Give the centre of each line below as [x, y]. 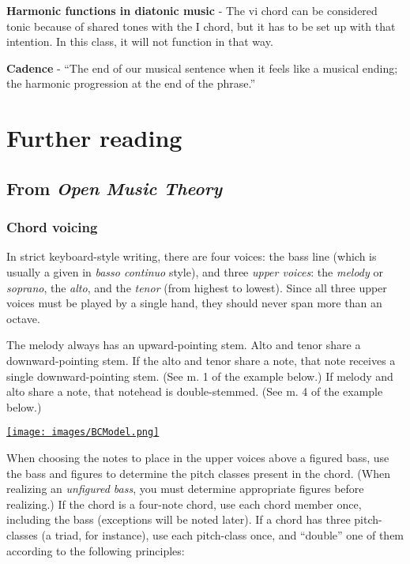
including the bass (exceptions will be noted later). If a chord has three [179, 519]
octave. [23, 318]
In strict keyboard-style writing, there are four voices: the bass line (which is [192, 256]
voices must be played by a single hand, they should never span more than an [194, 303]
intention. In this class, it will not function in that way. [140, 41]
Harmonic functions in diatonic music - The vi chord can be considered [192, 10]
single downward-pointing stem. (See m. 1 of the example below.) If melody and [200, 376]
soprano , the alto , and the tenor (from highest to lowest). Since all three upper [197, 287]
